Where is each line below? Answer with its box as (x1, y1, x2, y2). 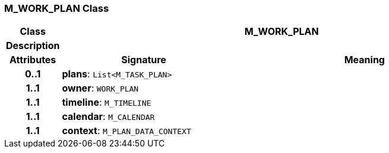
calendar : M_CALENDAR (62, 110, 155, 123)
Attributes (10, 54, 56, 66)
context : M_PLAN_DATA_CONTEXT (62, 125, 191, 137)
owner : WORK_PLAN (62, 82, 139, 95)
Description (6, 40, 60, 52)
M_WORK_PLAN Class (4, 2, 109, 14)
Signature (121, 54, 166, 66)
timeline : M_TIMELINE (62, 96, 151, 109)
